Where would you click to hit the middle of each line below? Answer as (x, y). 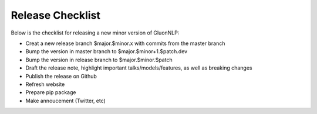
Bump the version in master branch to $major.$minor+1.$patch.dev (107, 51)
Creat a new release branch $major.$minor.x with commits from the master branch (125, 43)
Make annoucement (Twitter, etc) (65, 101)
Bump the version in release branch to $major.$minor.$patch (99, 60)
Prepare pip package (51, 92)
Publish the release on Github (61, 76)
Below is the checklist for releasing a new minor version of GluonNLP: (95, 33)
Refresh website (45, 84)
